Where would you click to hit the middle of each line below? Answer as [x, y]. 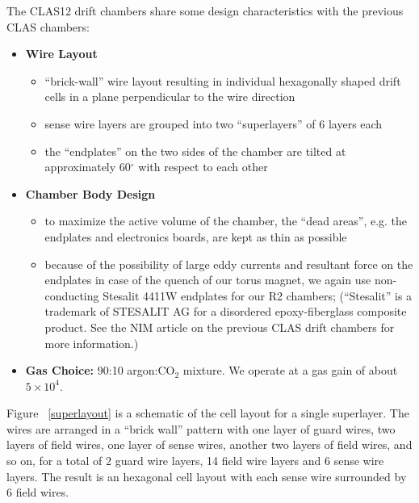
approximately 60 [88, 167]
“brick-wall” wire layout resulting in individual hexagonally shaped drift [223, 80]
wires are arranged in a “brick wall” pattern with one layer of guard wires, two [201, 428]
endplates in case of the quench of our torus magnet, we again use [208, 280]
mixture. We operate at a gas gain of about [290, 370]
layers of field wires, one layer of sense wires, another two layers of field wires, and [209, 444]
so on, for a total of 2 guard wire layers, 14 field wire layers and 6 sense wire [195, 461]
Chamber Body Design [90, 193]
